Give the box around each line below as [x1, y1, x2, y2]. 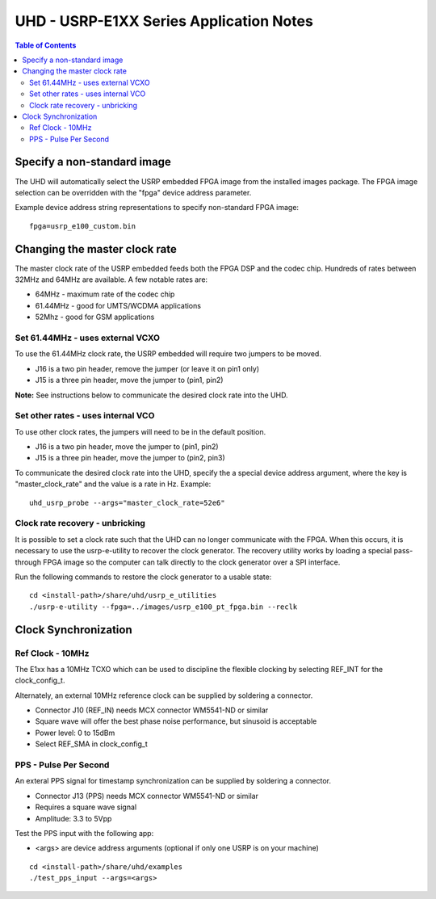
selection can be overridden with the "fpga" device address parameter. [15, 187, 252, 197]
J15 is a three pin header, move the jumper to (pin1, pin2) [35, 376, 224, 385]
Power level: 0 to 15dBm [35, 728, 115, 737]
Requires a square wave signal [35, 802, 137, 812]
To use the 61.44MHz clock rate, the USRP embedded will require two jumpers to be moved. [15, 349, 322, 359]
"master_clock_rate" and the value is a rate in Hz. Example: [15, 479, 212, 489]
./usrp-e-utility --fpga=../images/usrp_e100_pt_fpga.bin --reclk [29, 602, 298, 611]
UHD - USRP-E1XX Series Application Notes [15, 12, 314, 30]
